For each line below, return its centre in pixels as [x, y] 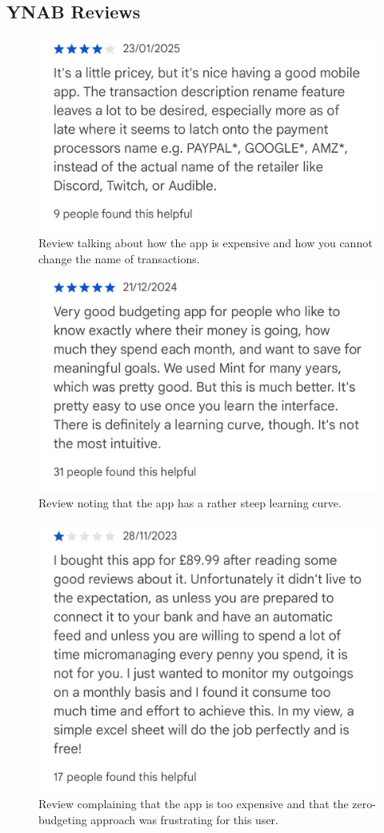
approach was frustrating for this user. [184, 819]
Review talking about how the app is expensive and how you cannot [206, 243]
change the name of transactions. [119, 258]
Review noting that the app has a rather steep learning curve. [190, 503]
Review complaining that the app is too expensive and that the [194, 804]
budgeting [63, 819]
